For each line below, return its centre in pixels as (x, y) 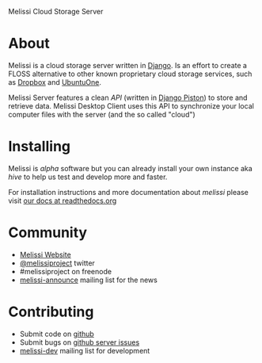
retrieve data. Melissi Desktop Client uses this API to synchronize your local (131, 105)
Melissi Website (45, 254)
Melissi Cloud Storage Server (56, 11)
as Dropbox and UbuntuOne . (55, 82)
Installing (40, 147)
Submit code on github (57, 334)
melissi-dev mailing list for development (85, 350)
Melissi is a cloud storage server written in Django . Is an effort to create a (128, 65)
